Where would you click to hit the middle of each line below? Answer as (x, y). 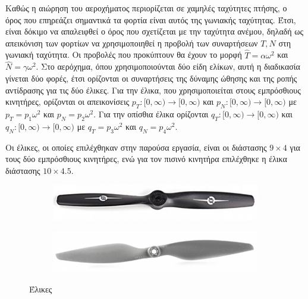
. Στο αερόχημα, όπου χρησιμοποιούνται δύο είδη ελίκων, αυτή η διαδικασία (168, 66)
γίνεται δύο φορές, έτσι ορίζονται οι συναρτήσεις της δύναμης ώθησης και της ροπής (151, 78)
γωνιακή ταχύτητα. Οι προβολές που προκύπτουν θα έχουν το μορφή (124, 54)
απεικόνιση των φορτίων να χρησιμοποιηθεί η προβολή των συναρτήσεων (132, 43)
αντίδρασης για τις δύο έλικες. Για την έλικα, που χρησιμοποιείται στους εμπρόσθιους (153, 90)
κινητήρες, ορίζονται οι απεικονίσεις (67, 102)
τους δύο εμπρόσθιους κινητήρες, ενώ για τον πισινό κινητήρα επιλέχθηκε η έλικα (146, 159)
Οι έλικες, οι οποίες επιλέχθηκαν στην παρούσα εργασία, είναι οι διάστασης (136, 147)
